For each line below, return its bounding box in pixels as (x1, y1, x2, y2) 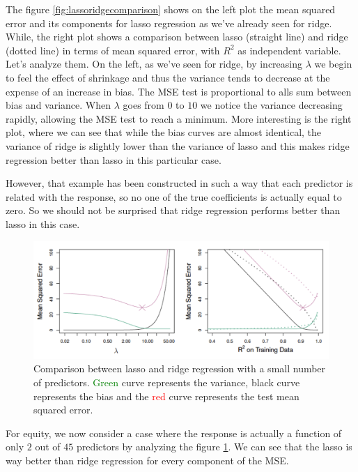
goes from (123, 98, 164, 112)
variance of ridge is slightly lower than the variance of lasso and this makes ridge (6, 138, 350, 153)
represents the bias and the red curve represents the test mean (33, 388, 299, 403)
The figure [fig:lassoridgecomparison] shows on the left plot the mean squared (6, 2, 336, 16)
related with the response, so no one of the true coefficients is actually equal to (6, 189, 342, 204)
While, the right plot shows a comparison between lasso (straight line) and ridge (6, 29, 348, 44)
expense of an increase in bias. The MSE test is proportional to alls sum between (6, 84, 352, 98)
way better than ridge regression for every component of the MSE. (6, 453, 289, 467)
